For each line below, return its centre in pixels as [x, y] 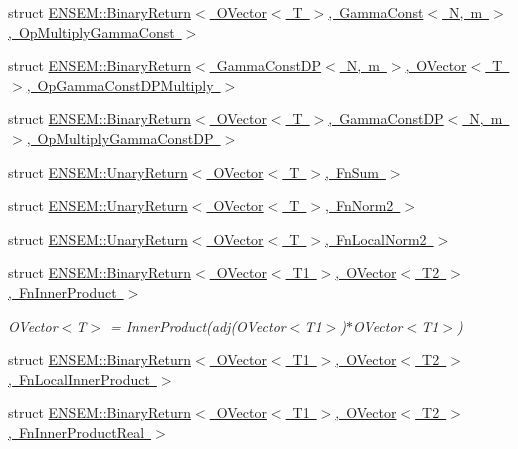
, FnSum [352, 171]
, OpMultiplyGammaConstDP [120, 137]
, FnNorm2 [359, 205]
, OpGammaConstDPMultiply [120, 84]
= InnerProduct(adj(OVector [197, 325]
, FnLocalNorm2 [376, 238]
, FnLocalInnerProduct [79, 378]
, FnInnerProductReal [76, 431]
